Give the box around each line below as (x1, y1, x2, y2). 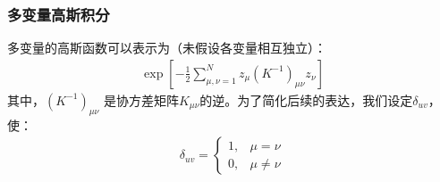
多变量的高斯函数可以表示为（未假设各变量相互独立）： (7, 38, 326, 57)
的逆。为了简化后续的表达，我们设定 (199, 90, 413, 109)
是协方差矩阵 (103, 90, 179, 109)
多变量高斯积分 (7, 3, 110, 25)
